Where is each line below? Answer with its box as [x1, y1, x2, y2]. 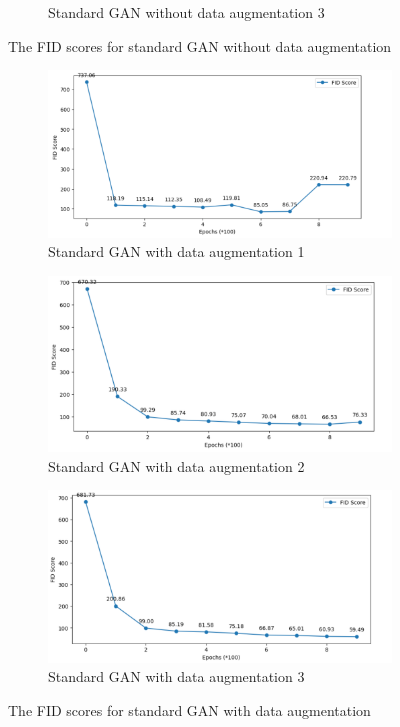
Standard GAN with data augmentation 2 [48, 455, 305, 476]
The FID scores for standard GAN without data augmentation [8, 35, 392, 56]
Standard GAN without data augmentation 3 [48, 2, 325, 22]
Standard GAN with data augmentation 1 [48, 241, 305, 262]
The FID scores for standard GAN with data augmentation [8, 700, 371, 721]
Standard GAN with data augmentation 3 [48, 666, 305, 687]
